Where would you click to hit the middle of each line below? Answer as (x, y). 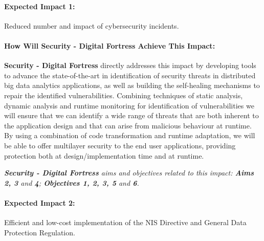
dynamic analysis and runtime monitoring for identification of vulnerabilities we (129, 105)
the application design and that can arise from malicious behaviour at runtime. (128, 125)
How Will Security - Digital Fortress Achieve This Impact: (110, 45)
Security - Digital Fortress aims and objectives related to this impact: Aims (129, 173)
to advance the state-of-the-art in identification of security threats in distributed (130, 75)
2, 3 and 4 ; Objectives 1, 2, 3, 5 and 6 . (72, 182)
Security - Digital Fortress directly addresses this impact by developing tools (130, 65)
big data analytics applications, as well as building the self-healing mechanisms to (132, 85)
